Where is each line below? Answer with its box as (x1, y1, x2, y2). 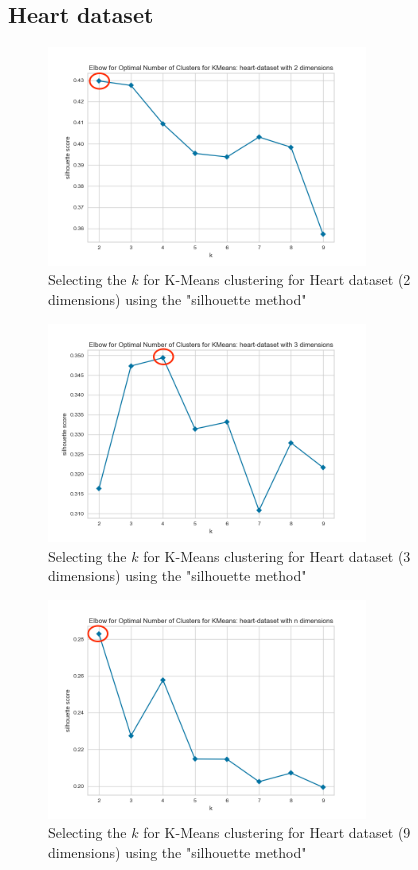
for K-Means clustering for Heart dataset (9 (143, 822, 411, 843)
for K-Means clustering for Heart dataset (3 (143, 545, 411, 566)
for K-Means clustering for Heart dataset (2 (143, 269, 411, 290)
